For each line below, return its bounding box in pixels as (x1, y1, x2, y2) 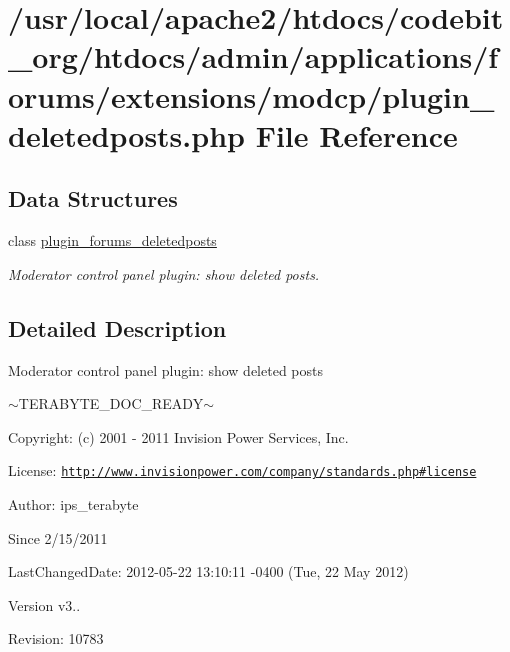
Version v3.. (8, 594, 81, 615)
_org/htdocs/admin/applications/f (8, 36, 499, 77)
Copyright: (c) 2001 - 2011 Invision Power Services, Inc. (8, 426, 349, 447)
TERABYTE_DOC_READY (18, 393, 204, 414)
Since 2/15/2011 (8, 527, 108, 548)
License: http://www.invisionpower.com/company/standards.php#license (8, 460, 477, 481)
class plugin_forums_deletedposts (8, 230, 217, 251)
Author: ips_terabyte (8, 493, 139, 514)
